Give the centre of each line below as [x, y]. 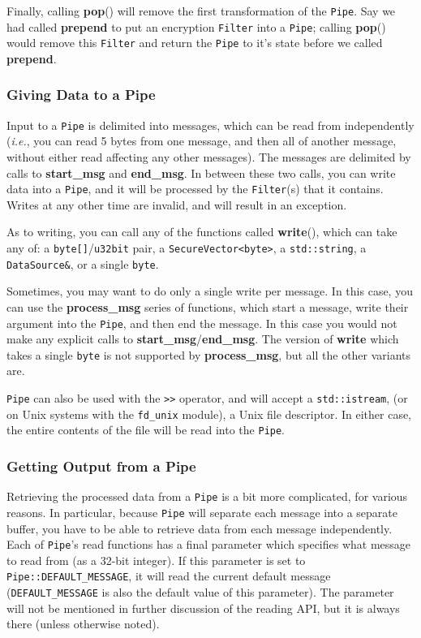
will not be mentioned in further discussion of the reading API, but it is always [203, 608]
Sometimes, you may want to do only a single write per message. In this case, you [210, 291]
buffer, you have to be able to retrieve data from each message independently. [200, 528]
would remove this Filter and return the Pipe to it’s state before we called [195, 43]
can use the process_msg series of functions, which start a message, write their [208, 306]
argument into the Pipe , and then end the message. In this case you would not [202, 323]
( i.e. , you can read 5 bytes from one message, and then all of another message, [202, 141]
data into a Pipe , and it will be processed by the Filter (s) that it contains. [195, 189]
